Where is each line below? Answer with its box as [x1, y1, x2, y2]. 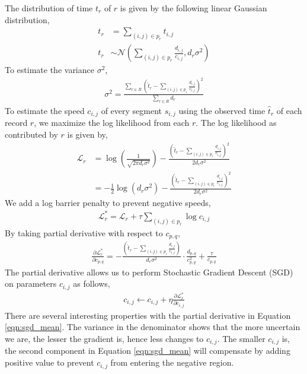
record [5, 116, 28, 129]
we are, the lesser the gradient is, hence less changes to [5, 332, 204, 345]
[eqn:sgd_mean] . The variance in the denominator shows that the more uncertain [5, 321, 300, 333]
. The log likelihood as [196, 116, 277, 129]
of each [276, 104, 302, 116]
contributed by [5, 128, 58, 140]
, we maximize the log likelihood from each [34, 116, 190, 129]
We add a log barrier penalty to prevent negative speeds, [5, 196, 211, 208]
